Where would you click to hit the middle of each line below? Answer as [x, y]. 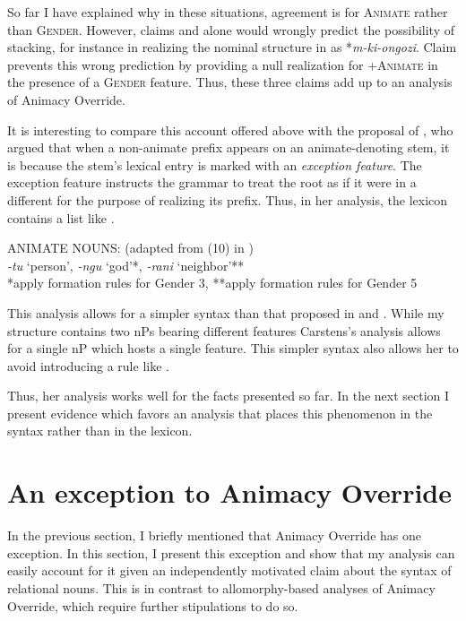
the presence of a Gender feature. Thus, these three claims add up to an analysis [230, 82]
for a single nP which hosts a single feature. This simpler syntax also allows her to [233, 348]
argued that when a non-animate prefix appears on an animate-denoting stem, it [229, 147]
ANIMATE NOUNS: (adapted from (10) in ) [130, 248]
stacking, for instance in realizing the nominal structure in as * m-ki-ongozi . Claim [232, 47]
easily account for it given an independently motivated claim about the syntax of [229, 570]
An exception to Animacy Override [229, 492]
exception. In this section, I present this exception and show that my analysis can [231, 552]
